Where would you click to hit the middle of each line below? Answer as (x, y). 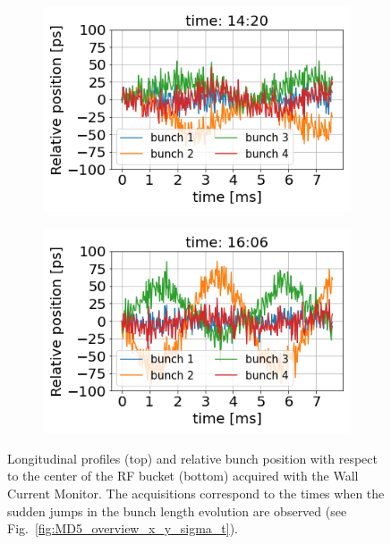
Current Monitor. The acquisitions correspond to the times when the (196, 494)
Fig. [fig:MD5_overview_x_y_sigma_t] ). (123, 528)
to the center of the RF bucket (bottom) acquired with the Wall (183, 476)
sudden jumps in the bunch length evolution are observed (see (177, 511)
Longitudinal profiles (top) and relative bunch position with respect (192, 458)
